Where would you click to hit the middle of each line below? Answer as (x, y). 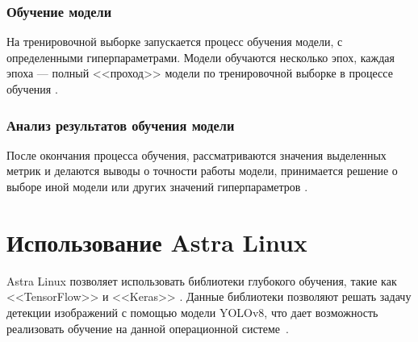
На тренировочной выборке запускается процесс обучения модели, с (175, 42)
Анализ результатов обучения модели (121, 125)
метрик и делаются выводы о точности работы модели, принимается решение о (202, 171)
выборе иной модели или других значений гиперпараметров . (157, 186)
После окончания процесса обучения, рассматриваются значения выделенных (196, 154)
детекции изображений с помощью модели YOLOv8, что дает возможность (192, 312)
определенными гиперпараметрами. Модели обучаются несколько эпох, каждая (201, 57)
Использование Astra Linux (157, 242)
